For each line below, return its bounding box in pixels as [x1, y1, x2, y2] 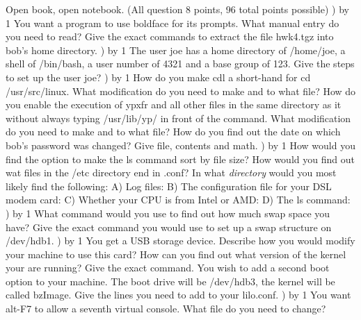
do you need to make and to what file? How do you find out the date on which [6, 124, 341, 139]
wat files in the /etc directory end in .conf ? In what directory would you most [6, 165, 337, 180]
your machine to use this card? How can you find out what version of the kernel [6, 246, 346, 261]
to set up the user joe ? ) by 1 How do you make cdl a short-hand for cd [6, 69, 311, 84]
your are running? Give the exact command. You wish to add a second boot [6, 260, 330, 275]
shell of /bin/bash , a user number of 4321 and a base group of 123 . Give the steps [6, 56, 355, 71]
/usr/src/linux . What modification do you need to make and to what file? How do [6, 83, 356, 98]
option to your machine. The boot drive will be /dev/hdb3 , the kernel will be [6, 273, 335, 288]
